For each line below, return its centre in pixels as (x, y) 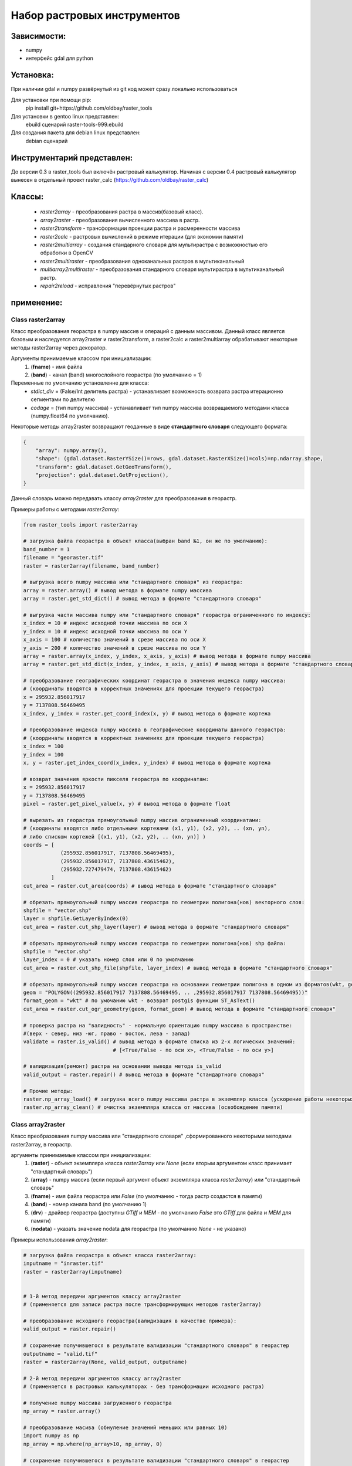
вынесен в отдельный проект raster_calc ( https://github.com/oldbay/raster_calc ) (110, 180)
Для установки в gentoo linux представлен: (65, 116)
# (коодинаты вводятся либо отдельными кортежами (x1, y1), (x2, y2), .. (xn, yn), (147, 829)
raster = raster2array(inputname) (73, 1272)
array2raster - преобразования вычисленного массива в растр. (120, 220)
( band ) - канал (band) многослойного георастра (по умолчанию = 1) (116, 375)
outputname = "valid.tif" (60, 1354)
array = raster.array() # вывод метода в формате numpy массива (118, 590)
